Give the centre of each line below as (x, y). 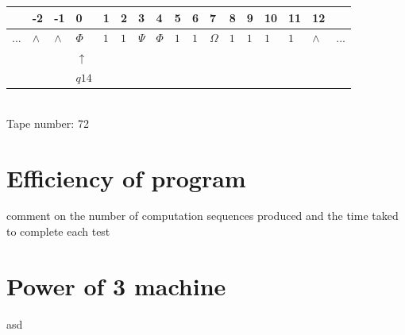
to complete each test (58, 231)
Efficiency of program (126, 177)
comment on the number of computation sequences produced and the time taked (202, 216)
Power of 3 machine (116, 285)
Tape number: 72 (48, 123)
